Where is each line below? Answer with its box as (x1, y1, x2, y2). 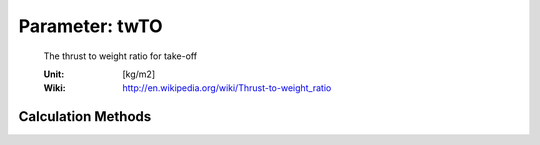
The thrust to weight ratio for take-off (43, 50, 198, 62)
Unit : (43, 68, 65, 80)
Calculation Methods (18, 108, 152, 125)
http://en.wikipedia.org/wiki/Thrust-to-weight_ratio (122, 82, 332, 94)
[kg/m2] (122, 68, 156, 80)
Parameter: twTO (18, 15, 164, 37)
